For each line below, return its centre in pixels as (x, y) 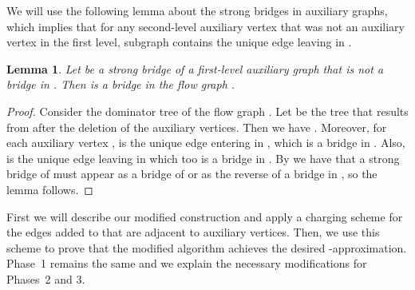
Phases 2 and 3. (46, 278)
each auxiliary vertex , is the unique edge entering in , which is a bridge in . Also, (206, 143)
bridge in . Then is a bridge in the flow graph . (121, 84)
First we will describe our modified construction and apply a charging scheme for (205, 216)
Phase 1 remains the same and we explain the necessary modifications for (187, 263)
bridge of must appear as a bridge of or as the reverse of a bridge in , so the (192, 174)
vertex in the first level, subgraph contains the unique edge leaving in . (179, 42)
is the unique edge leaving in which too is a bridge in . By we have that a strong (203, 158)
